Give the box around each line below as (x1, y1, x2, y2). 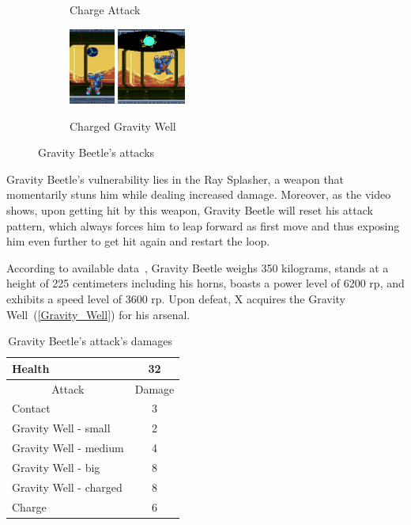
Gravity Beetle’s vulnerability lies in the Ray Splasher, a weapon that (6, 170, 345, 187)
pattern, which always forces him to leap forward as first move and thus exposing (6, 217, 400, 234)
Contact (12, 400, 51, 417)
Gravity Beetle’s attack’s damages (8, 333, 173, 349)
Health (12, 360, 50, 376)
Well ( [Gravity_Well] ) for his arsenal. (6, 306, 190, 322)
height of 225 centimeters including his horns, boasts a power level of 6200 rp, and (6, 275, 405, 291)
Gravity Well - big (12, 459, 100, 476)
